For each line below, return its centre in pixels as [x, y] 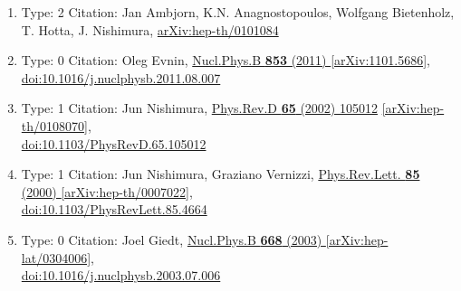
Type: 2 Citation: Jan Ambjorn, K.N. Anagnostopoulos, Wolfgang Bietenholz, [238, 12]
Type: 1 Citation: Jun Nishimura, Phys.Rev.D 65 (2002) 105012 [199, 108]
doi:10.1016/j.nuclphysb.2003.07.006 [121, 275]
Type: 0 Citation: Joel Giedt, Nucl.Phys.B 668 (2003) [172, 239]
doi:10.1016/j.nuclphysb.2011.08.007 [121, 77]
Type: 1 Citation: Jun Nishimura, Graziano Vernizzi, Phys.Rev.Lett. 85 [221, 174]
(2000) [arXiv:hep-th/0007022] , [107, 191]
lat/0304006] [56, 257]
